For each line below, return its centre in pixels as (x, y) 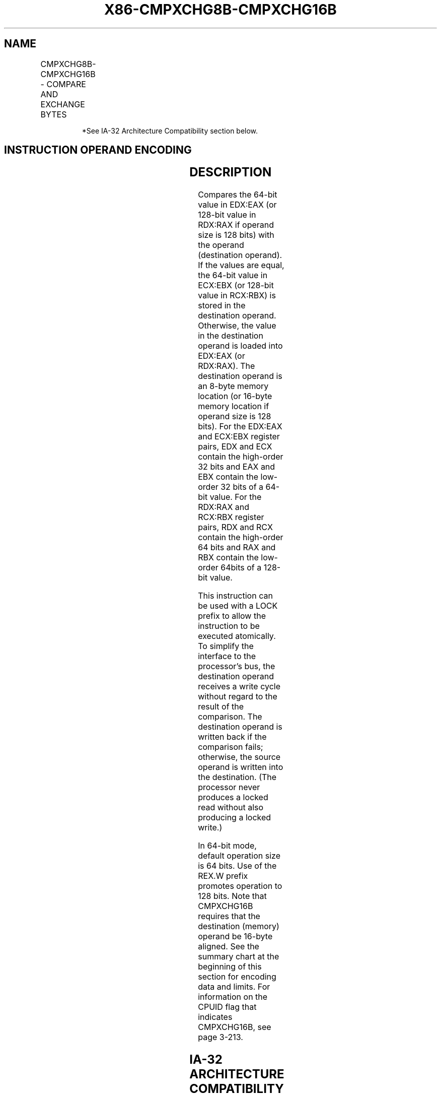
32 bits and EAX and (237, 467)
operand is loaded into (240, 346)
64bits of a (241, 568)
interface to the (227, 656)
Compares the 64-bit (238, 195)
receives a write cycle (239, 687)
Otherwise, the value (237, 326)
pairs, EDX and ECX (235, 447)
